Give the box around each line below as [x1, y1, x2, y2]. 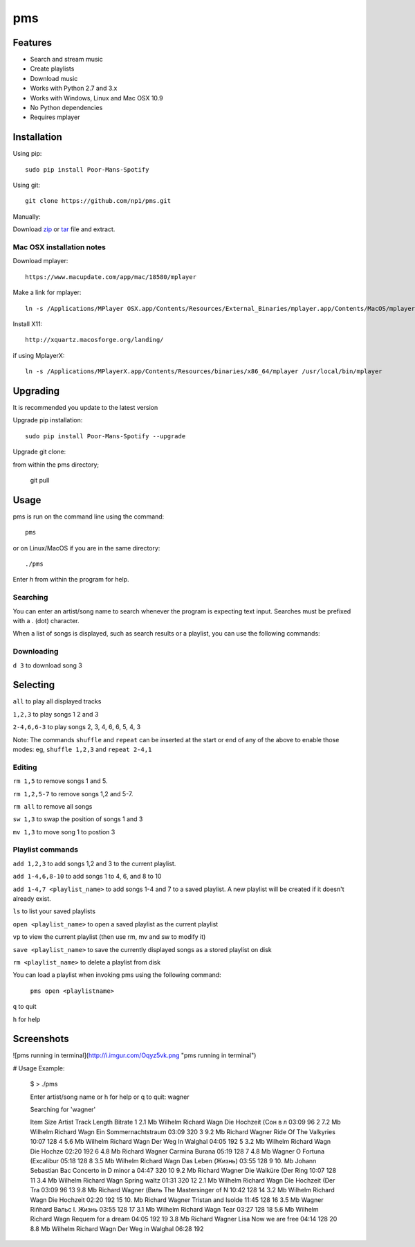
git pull [30, 476, 50, 484]
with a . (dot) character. [12, 617, 80, 625]
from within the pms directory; [12, 460, 100, 469]
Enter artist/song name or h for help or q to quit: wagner [30, 1093, 190, 1101]
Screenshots [12, 1033, 69, 1045]
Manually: [12, 212, 41, 221]
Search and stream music [30, 55, 103, 64]
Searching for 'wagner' [30, 1105, 96, 1113]
